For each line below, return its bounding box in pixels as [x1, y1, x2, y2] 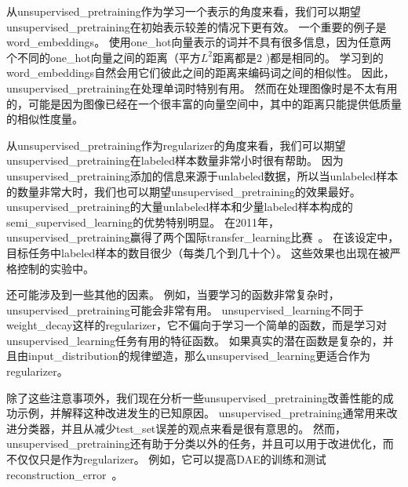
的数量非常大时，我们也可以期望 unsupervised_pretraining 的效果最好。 [6, 183, 361, 199]
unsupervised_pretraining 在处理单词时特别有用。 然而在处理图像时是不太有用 [6, 79, 398, 96]
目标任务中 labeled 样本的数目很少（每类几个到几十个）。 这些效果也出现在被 [6, 244, 390, 260]
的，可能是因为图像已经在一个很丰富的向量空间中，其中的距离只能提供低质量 [6, 95, 402, 111]
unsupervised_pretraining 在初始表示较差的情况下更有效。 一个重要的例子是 [6, 18, 387, 35]
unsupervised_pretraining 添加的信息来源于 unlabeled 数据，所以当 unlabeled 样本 [6, 167, 399, 184]
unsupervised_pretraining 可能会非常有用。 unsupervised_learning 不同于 [6, 301, 364, 318]
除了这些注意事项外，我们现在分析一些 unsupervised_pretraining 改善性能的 [6, 389, 383, 405]
